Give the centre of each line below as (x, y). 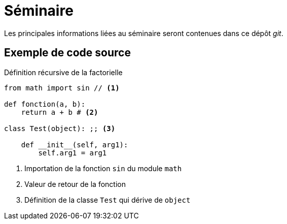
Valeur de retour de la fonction (75, 184)
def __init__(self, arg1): (75, 145)
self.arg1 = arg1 (73, 153)
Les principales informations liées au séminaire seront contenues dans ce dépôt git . (144, 33)
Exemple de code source (67, 53)
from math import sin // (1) (62, 88)
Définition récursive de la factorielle (63, 72)
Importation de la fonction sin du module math (103, 168)
